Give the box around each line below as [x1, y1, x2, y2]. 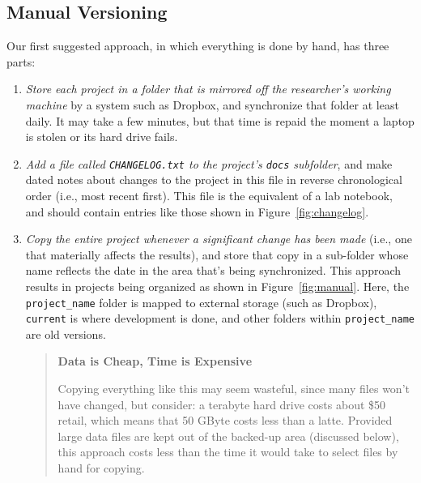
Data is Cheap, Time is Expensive [57, 353, 253, 370]
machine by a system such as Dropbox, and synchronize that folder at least [25, 96, 399, 113]
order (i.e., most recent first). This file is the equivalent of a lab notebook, [25, 187, 393, 204]
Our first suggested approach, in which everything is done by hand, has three [6, 37, 389, 54]
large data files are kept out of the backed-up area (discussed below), [57, 427, 399, 444]
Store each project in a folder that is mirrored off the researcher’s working [25, 80, 391, 97]
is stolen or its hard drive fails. [25, 128, 178, 145]
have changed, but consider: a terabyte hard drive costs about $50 [57, 395, 386, 412]
